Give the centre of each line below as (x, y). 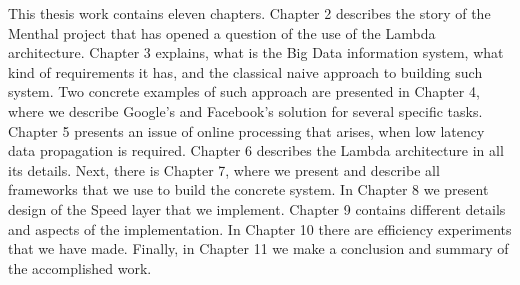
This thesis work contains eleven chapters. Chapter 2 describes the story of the (249, 13)
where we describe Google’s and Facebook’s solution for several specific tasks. (245, 110)
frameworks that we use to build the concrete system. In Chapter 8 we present (248, 189)
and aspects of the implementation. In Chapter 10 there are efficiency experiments (260, 228)
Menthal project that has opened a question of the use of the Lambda (222, 32)
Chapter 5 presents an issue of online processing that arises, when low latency (246, 130)
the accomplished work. (80, 267)
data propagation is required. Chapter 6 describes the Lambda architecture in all (256, 150)
